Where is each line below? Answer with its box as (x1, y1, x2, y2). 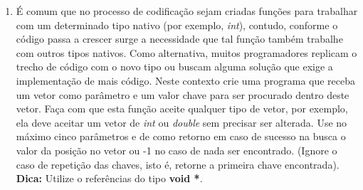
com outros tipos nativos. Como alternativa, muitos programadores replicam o (16, 45, 357, 60)
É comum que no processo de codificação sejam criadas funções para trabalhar (16, 4, 358, 18)
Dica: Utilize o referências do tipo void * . (16, 171, 203, 186)
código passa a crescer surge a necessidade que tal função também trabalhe (16, 31, 343, 46)
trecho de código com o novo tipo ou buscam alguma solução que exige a (16, 59, 333, 74)
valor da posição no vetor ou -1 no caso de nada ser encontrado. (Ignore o (16, 142, 337, 157)
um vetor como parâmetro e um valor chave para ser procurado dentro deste (16, 87, 349, 102)
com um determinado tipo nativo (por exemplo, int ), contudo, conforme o (16, 17, 338, 32)
